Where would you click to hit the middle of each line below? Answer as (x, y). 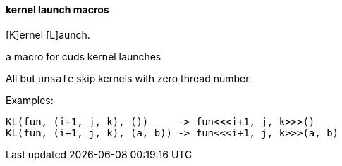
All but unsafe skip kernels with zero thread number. (129, 78)
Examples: (30, 100)
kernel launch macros (57, 9)
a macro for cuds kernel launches (84, 56)
